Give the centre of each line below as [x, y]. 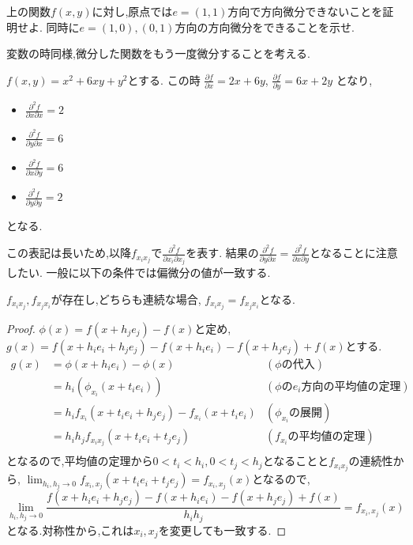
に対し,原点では [132, 11]
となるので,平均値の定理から [80, 461]
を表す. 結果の [222, 253]
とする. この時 [164, 79]
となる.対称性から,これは [70, 530]
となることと [296, 461]
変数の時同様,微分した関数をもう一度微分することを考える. [158, 53]
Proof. [21, 328]
